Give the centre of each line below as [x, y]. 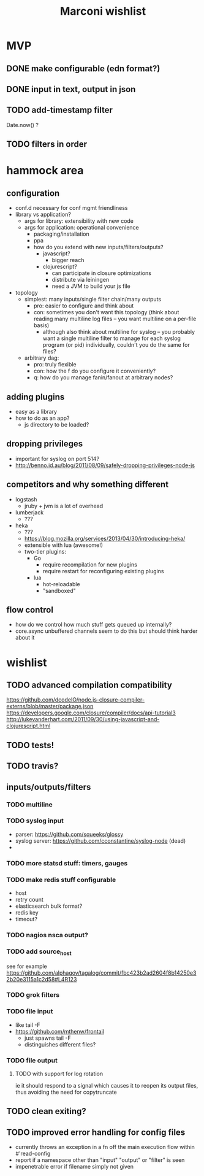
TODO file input [30, 1012]
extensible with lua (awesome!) [63, 545]
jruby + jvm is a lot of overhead [64, 506]
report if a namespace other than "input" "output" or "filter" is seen [100, 1160]
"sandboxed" [59, 590]
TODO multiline [30, 804]
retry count [29, 900]
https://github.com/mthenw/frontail [59, 1031]
